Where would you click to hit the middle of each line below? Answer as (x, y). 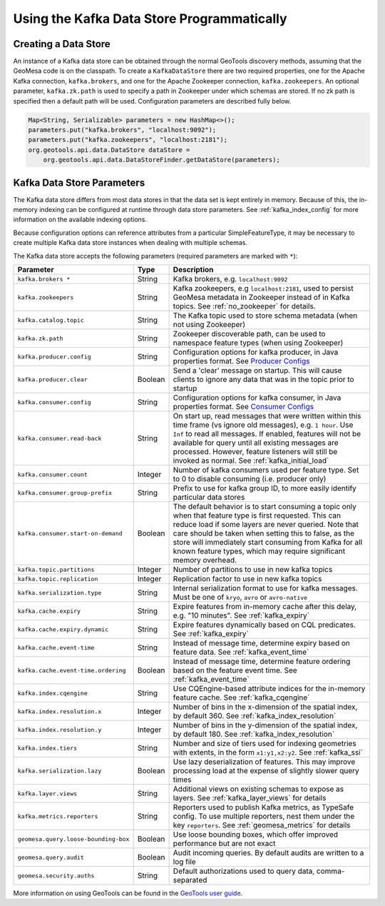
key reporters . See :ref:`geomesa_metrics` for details (262, 825)
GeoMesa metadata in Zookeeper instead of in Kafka (262, 298)
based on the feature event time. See (235, 670)
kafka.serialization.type (60, 593)
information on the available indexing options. (80, 220)
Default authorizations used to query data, (244, 871)
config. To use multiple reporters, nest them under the (264, 816)
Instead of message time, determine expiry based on (262, 643)
